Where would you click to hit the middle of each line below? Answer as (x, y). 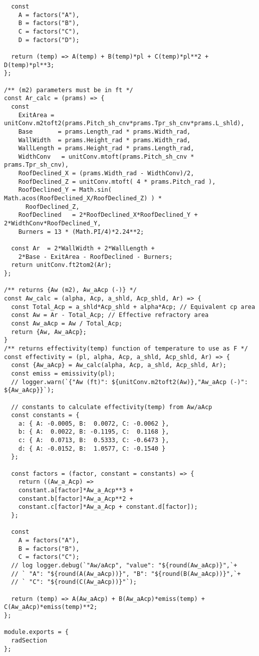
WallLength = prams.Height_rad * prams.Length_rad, (106, 148)
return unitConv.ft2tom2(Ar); (61, 265)
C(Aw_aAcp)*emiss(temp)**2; (51, 607)
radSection (29, 640)
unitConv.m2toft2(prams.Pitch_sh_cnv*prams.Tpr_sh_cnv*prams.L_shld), (124, 123)
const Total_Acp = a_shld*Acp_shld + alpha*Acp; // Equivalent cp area (133, 307)
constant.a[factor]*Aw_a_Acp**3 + (76, 490)
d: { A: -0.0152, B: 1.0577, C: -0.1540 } (92, 448)
